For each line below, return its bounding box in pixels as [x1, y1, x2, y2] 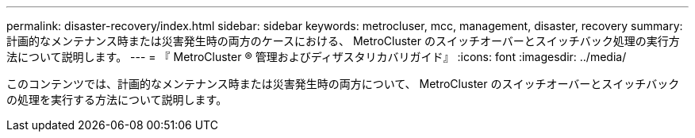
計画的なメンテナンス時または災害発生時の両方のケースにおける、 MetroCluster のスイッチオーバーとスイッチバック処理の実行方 [6, 34, 680, 48]
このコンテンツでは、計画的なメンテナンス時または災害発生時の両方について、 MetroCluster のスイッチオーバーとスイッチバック [6, 77, 680, 90]
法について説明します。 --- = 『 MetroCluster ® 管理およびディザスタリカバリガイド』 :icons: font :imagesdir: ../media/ [6, 50, 627, 63]
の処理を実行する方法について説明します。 [6, 93, 228, 106]
